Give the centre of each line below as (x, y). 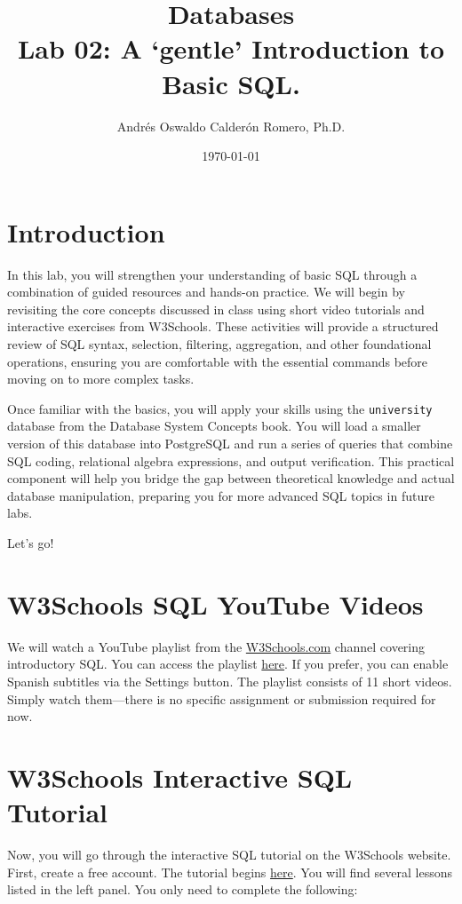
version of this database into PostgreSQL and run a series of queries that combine (230, 444)
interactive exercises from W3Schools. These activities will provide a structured (223, 326)
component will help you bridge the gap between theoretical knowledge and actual (231, 478)
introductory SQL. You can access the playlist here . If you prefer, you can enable (228, 664)
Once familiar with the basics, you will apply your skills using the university (220, 408)
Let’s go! (31, 543)
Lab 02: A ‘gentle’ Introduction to (231, 48)
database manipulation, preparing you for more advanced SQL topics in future (221, 495)
